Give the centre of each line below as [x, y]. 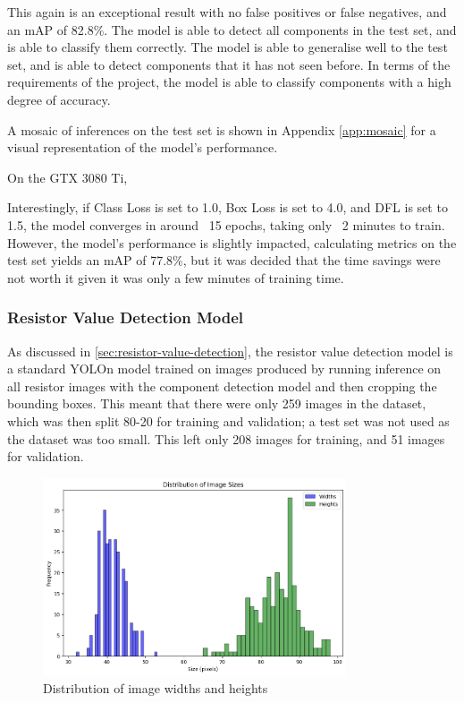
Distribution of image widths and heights [156, 687]
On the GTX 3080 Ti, [67, 177]
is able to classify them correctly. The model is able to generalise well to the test [228, 47]
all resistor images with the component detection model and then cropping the [222, 386]
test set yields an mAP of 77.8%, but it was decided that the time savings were [224, 260]
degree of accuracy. [59, 99]
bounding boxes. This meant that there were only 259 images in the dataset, [217, 403]
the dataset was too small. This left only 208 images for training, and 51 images [226, 438]
